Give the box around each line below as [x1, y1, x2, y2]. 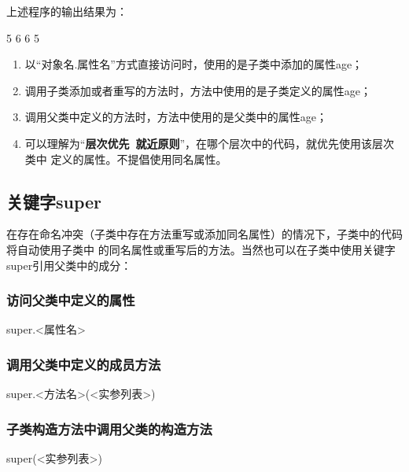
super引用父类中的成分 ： [6, 256, 132, 273]
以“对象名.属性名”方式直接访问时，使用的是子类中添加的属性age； [24, 56, 363, 72]
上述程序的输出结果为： [6, 3, 127, 19]
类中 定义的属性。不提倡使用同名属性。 [24, 150, 227, 167]
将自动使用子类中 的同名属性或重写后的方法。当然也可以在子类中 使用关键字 [6, 241, 396, 257]
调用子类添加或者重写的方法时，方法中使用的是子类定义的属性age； [24, 82, 372, 98]
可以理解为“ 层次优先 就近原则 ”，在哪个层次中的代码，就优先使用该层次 [24, 135, 395, 151]
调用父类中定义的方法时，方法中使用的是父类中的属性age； [24, 109, 328, 125]
